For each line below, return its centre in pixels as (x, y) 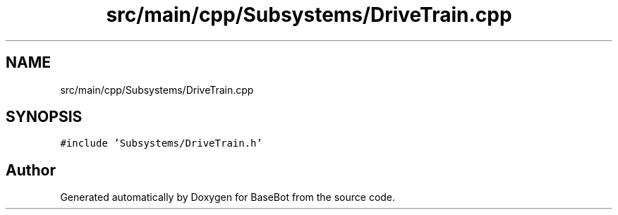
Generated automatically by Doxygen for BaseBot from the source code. (228, 197)
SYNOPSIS (44, 117)
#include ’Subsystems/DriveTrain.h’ (161, 143)
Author (31, 170)
